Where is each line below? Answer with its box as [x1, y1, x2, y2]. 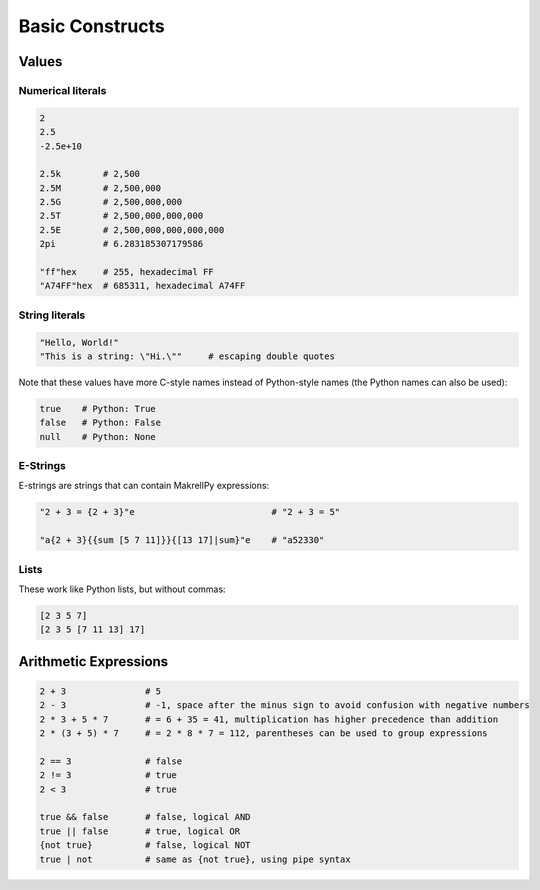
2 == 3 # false [39, 755, 183, 767]
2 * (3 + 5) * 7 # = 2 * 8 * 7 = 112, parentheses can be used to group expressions [39, 728, 489, 739]
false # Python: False [39, 417, 162, 429]
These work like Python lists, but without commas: [18, 583, 226, 595]
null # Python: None [39, 431, 157, 442]
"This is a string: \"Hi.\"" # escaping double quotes [39, 350, 335, 362]
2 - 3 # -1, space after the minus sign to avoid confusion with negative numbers [39, 700, 530, 711]
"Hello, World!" [39, 336, 120, 348]
